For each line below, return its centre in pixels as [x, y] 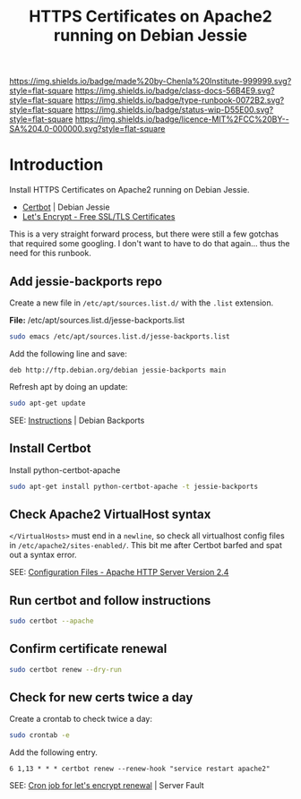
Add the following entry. [54, 752]
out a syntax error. [43, 555]
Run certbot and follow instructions [110, 601]
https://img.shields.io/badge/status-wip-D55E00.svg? [174, 110]
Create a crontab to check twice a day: [81, 719]
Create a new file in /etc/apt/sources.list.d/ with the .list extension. [142, 303]
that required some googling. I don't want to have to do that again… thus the [150, 244]
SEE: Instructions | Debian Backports [77, 420]
